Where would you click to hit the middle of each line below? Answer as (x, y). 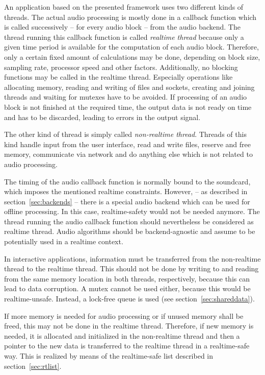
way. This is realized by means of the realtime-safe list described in (109, 356)
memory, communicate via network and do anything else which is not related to (128, 154)
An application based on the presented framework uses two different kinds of (124, 7)
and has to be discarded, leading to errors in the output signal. (102, 117)
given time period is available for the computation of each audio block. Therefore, (131, 47)
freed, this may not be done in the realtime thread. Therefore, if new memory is (129, 326)
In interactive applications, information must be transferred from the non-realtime (132, 258)
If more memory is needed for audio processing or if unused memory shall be (124, 315)
